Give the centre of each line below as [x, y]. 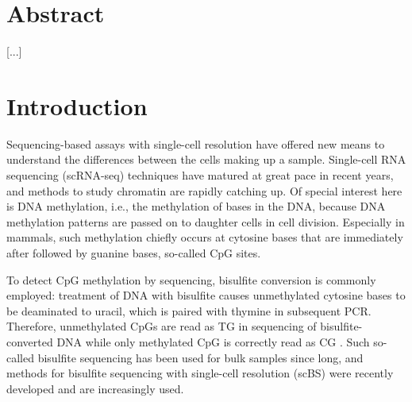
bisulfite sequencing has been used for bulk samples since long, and [200, 357]
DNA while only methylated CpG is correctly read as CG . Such [213, 341]
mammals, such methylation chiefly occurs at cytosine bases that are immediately [205, 237]
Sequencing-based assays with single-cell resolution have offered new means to [196, 143]
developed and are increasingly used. [95, 388]
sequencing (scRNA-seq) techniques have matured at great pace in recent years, [200, 175]
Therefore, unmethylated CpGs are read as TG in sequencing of [162, 326]
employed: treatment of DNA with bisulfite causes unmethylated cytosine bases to [206, 295]
